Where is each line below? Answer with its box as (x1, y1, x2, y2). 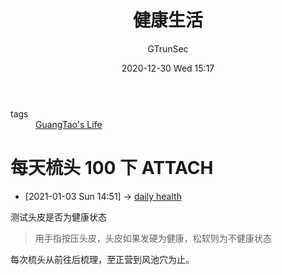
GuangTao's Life (35, 118, 103, 130)
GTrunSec (147, 42, 189, 55)
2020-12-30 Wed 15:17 (121, 62, 215, 74)
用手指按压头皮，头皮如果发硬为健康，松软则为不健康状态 (34, 232, 272, 244)
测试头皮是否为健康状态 (10, 211, 107, 223)
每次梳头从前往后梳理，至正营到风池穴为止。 (10, 253, 195, 265)
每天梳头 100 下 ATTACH (10, 157, 214, 180)
